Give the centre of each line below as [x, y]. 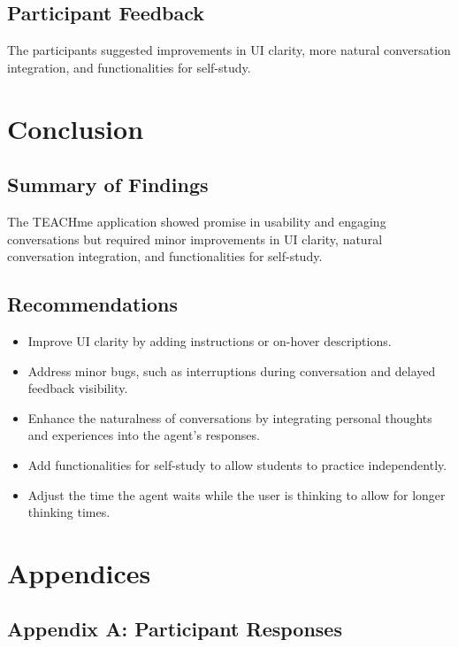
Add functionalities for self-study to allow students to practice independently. [237, 464]
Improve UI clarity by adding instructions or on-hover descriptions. [210, 340]
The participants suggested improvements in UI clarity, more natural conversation [229, 50]
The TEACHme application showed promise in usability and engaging [197, 221]
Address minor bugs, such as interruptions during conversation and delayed [232, 370]
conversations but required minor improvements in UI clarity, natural [195, 239]
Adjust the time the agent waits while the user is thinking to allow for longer [237, 494]
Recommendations [92, 304]
